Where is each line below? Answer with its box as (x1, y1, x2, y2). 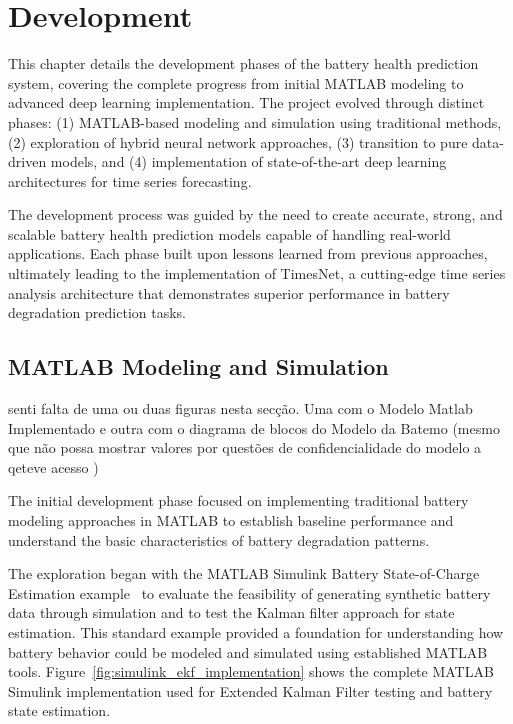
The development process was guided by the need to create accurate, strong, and (8, 204, 503, 225)
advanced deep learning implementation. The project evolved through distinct (8, 92, 485, 113)
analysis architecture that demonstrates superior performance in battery (8, 282, 450, 303)
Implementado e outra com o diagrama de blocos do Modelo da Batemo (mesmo (8, 417, 500, 438)
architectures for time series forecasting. (8, 170, 252, 191)
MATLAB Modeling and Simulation (8, 351, 389, 382)
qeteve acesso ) (8, 456, 99, 477)
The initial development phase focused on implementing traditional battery (8, 490, 469, 511)
